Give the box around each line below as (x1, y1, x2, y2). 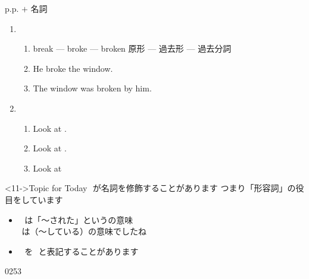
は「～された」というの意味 (24, 213, 133, 226)
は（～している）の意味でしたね (21, 225, 147, 237)
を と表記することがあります (24, 245, 139, 257)
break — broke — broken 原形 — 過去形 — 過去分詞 (33, 42, 232, 55)
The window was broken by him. (33, 82, 152, 94)
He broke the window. (33, 62, 113, 74)
